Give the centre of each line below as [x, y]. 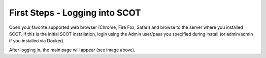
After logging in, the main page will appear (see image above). [72, 50]
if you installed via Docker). [37, 41]
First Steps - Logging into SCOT [75, 13]
